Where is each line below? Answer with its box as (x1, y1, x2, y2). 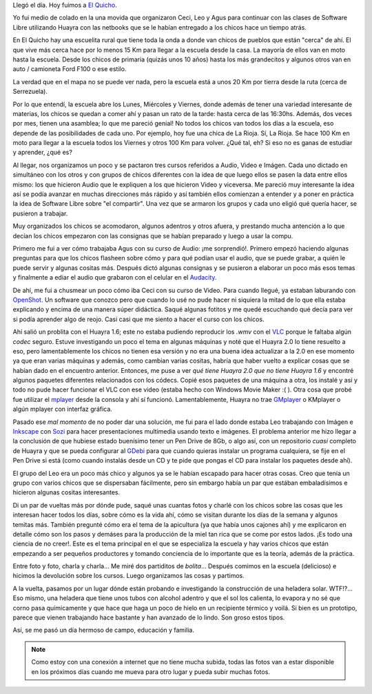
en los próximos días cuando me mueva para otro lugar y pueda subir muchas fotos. (31, 667, 270, 676)
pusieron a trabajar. (12, 209, 68, 218)
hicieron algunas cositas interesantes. (12, 488, 121, 497)
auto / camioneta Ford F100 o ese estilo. (12, 65, 127, 73)
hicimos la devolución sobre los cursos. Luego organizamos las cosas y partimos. (12, 572, 245, 580)
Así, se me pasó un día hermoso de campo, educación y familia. (12, 626, 194, 635)
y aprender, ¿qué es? (12, 148, 72, 157)
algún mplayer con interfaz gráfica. (12, 405, 113, 414)
